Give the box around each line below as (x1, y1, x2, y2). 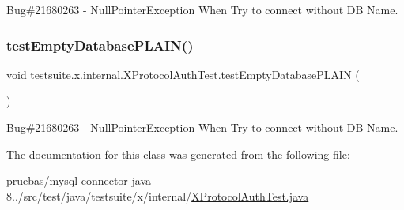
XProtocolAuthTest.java (191, 187, 309, 204)
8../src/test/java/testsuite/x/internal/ (6, 187, 192, 204)
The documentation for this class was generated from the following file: (6, 145, 350, 162)
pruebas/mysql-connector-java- (6, 172, 155, 189)
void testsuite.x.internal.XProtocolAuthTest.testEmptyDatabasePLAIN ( (6, 66, 360, 82)
